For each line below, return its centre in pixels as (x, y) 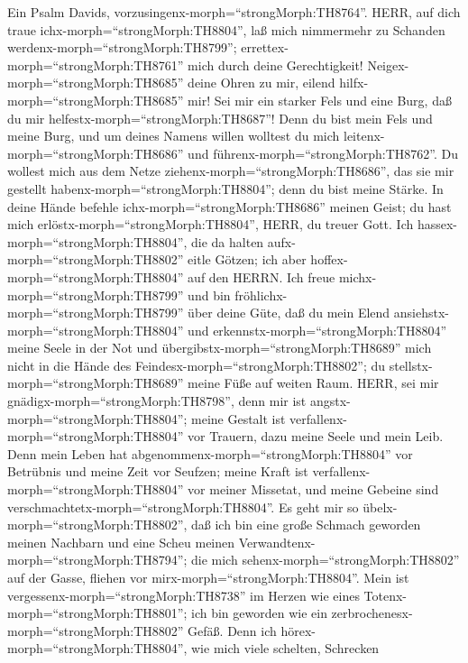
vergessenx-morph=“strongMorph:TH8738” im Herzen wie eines (184, 595)
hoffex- (329, 259)
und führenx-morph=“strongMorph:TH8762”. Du (323, 153)
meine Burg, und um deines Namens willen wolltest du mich (174, 136)
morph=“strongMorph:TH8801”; (97, 613)
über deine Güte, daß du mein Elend (289, 313)
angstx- (330, 401)
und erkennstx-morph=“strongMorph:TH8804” (317, 330)
